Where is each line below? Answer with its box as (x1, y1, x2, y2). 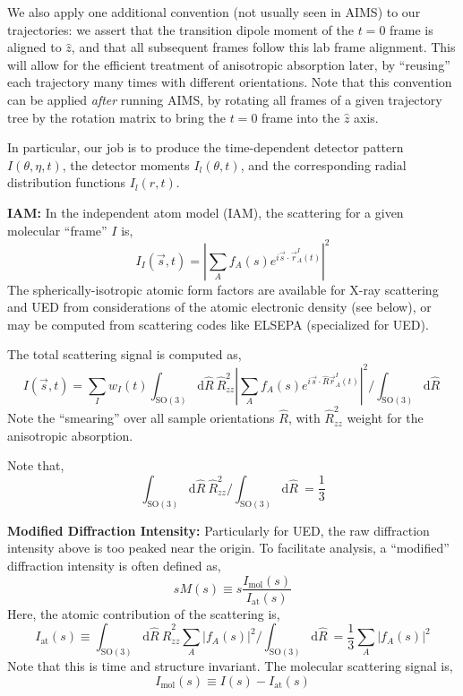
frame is (390, 20, 433, 39)
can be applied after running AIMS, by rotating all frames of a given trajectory (7, 90, 442, 108)
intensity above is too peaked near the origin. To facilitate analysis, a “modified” (7, 538, 450, 557)
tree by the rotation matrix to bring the (7, 107, 227, 126)
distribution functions (7, 173, 126, 192)
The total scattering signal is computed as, (7, 345, 242, 364)
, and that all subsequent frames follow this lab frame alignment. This (71, 38, 456, 56)
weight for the (347, 408, 424, 427)
